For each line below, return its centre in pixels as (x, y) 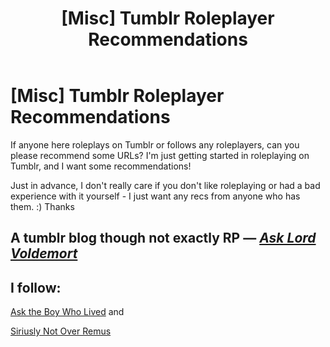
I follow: (36, 287)
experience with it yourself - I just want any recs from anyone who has (155, 196)
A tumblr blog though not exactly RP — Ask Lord (163, 238)
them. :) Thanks (42, 206)
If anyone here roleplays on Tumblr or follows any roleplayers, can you (155, 144)
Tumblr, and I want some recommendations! (101, 166)
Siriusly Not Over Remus (61, 331)
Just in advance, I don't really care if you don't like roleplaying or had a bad (165, 185)
